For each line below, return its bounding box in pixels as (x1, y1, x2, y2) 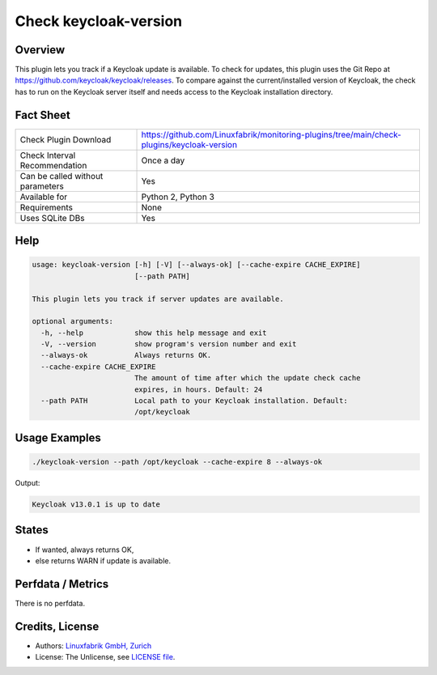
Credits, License (15, 619, 100, 633)
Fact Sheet (15, 108, 70, 121)
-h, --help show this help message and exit (40, 328, 267, 337)
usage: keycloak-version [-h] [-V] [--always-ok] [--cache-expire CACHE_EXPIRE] (32, 260, 361, 270)
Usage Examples (15, 431, 101, 444)
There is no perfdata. (15, 598, 85, 608)
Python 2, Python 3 (141, 191, 214, 202)
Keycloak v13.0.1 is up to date (32, 500, 161, 509)
